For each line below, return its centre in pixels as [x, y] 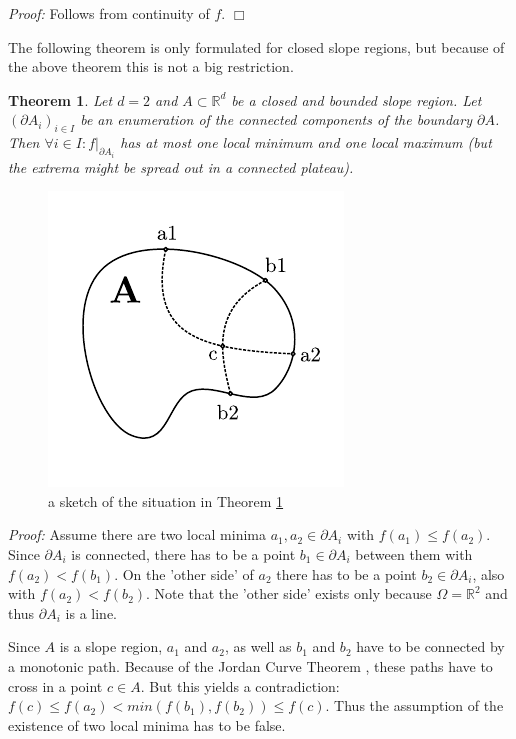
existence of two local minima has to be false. [147, 724]
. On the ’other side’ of [184, 573]
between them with [414, 553]
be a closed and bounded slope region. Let [356, 99]
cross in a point [55, 685]
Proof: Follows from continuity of [109, 13]
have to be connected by [430, 646]
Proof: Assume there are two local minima [137, 534]
